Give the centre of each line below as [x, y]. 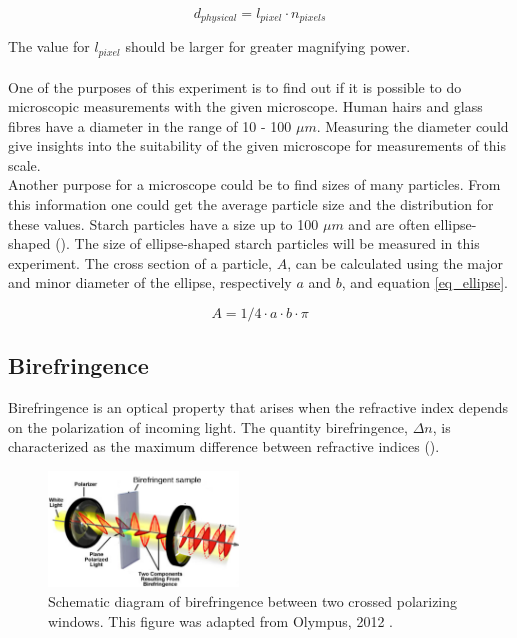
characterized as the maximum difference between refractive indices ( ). [224, 446]
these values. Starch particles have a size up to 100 [163, 223]
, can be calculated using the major [395, 262]
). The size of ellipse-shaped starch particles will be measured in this [270, 243]
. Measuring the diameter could [412, 125]
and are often [389, 223]
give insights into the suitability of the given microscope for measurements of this [257, 145]
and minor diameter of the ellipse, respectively [150, 282]
